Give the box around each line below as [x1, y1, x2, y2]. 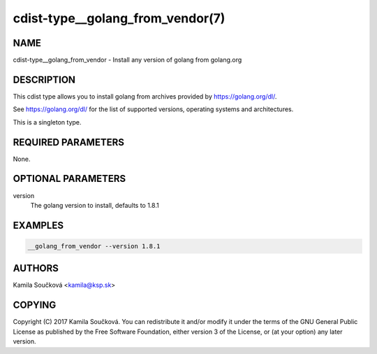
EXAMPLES [13, 219, 64, 231]
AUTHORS [13, 262, 59, 274]
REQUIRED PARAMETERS [13, 136, 125, 148]
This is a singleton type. [13, 118, 82, 126]
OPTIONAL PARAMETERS [13, 173, 126, 185]
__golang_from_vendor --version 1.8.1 [27, 242, 161, 250]
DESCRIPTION [13, 73, 76, 85]
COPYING [13, 299, 57, 311]
